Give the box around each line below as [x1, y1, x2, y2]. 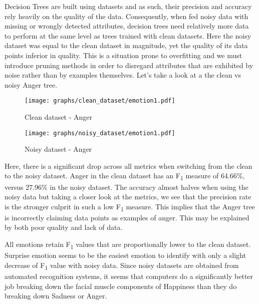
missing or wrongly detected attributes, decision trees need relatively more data [5, 21, 249, 31]
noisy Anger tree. [5, 79, 58, 90]
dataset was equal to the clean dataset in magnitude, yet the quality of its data [5, 40, 248, 51]
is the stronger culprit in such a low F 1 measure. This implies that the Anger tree [5, 201, 255, 213]
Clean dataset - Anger [25, 112, 93, 122]
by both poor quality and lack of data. [5, 222, 123, 232]
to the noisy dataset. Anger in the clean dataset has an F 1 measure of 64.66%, [5, 170, 245, 182]
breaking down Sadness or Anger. [5, 290, 107, 301]
